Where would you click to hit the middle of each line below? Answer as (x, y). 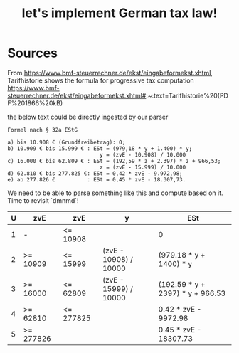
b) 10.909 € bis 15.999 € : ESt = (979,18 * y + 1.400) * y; (100, 148)
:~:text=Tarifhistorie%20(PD (187, 95)
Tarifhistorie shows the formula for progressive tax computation (101, 80)
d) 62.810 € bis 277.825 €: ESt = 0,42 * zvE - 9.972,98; (95, 173)
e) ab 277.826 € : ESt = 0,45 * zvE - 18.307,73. (97, 179)
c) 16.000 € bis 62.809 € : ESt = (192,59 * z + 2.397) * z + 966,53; (114, 161)
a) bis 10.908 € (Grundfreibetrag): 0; (67, 142)
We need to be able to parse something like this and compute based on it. (115, 193)
